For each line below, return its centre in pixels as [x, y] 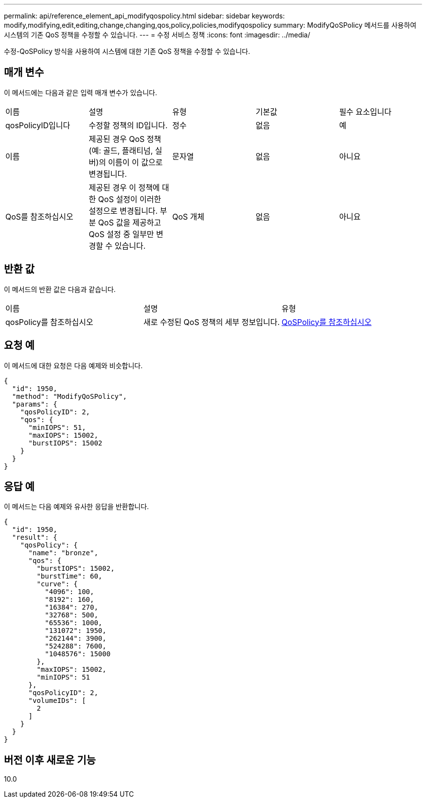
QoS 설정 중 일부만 [121, 234]
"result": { [35, 538]
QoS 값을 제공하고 [130, 222]
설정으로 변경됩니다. [123, 211]
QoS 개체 [188, 216]
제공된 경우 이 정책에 [124, 187]
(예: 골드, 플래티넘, [121, 150]
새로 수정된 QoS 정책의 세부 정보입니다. [212, 322]
